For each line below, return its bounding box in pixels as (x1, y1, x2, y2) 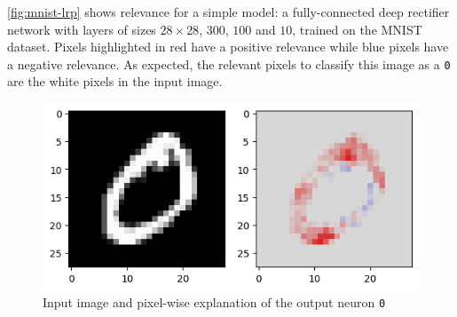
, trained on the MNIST (292, 20, 422, 38)
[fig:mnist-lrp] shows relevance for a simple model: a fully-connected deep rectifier (7, 3, 450, 20)
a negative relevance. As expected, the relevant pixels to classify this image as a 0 (7, 54, 451, 73)
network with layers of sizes (7, 20, 156, 38)
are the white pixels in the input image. (7, 72, 223, 91)
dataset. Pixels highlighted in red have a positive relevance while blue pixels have (7, 37, 449, 56)
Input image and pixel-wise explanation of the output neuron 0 (43, 293, 386, 312)
